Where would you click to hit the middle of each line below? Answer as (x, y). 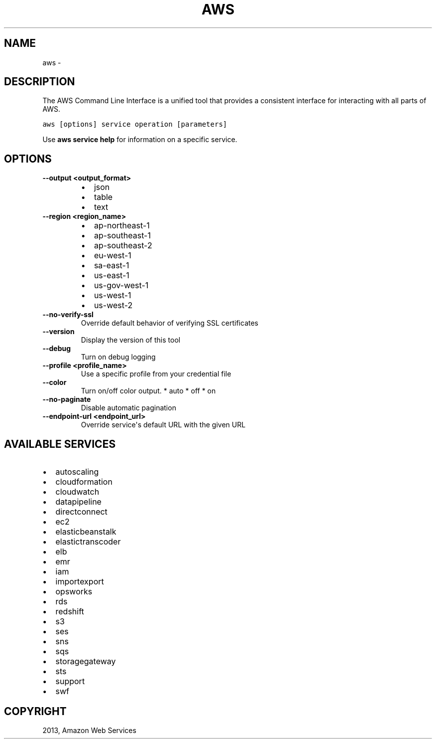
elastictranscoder (88, 542)
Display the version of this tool (131, 340)
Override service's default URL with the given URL (163, 425)
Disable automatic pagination (128, 408)
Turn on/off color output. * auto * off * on (148, 391)
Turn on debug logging (118, 357)
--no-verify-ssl (68, 315)
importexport (80, 582)
